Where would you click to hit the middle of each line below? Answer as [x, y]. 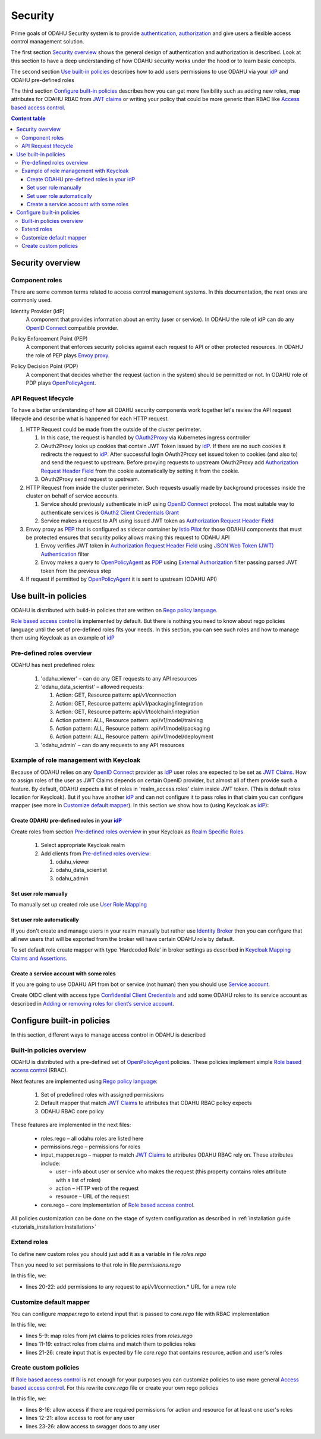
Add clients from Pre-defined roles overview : [96, 854]
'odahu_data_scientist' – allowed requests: [92, 687]
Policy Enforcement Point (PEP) [49, 339]
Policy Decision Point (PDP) [45, 366]
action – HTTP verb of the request [97, 1188]
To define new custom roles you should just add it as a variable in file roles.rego [108, 1254]
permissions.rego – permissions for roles [91, 1147]
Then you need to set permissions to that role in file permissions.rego [96, 1265]
